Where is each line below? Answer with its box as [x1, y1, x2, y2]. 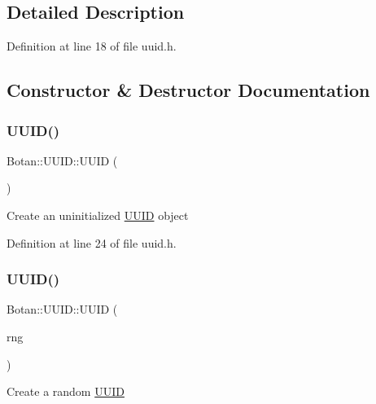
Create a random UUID [7, 383, 125, 400]
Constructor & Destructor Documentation [7, 77, 370, 103]
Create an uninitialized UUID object [7, 206, 189, 223]
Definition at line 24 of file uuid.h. [7, 234, 177, 251]
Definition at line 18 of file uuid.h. [7, 37, 177, 55]
